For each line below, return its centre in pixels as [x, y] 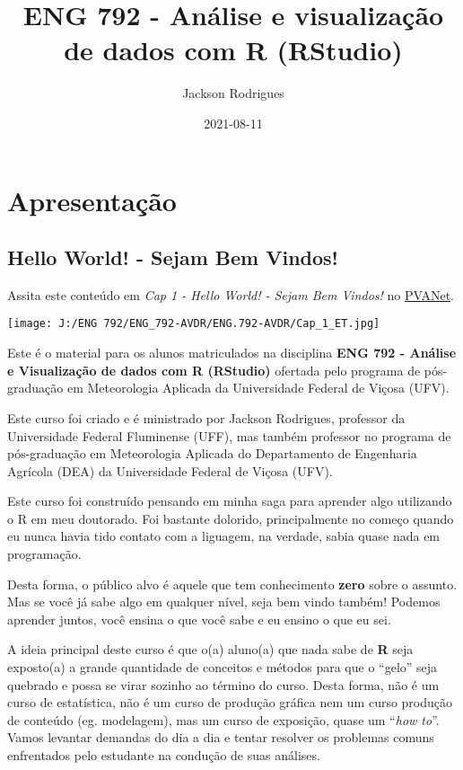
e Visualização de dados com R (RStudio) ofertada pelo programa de [214, 370]
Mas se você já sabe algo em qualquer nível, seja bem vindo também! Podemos [224, 602]
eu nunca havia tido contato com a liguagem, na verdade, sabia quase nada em [224, 536]
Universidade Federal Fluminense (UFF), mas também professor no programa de [229, 435]
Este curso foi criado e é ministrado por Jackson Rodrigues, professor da [206, 417]
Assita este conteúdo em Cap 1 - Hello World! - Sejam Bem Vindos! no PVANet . [231, 294]
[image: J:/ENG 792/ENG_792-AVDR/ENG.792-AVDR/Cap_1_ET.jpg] [194, 324]
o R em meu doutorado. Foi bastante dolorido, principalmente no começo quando [231, 518]
